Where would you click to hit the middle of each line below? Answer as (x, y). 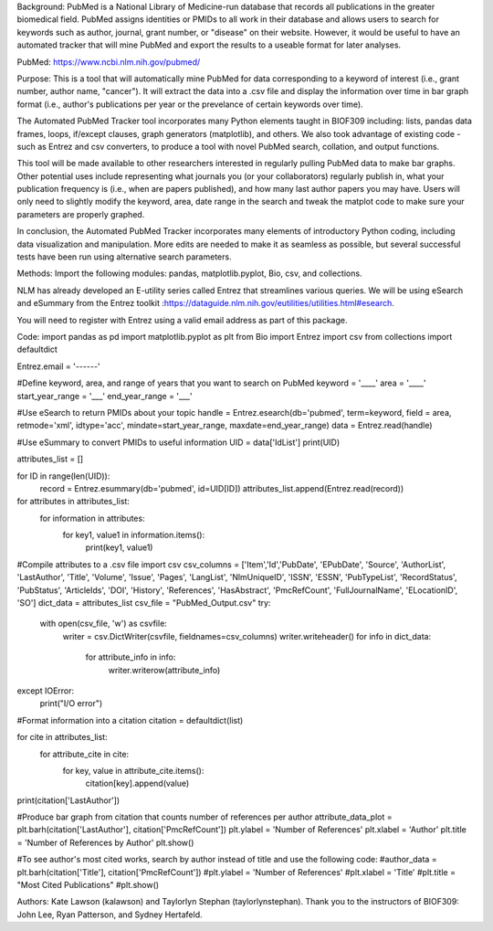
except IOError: (46, 691)
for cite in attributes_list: (63, 737)
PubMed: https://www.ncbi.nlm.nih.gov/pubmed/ (109, 62)
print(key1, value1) (119, 547)
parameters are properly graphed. (81, 214)
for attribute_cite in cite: (84, 754)
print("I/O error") (71, 704)
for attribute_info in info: (131, 657)
